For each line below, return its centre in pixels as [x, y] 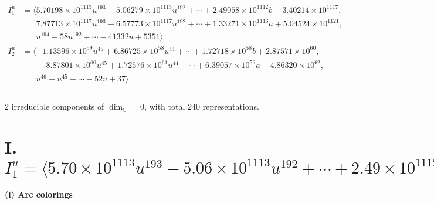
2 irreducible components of [55, 106]
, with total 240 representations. [202, 106]
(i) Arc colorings [39, 194]
